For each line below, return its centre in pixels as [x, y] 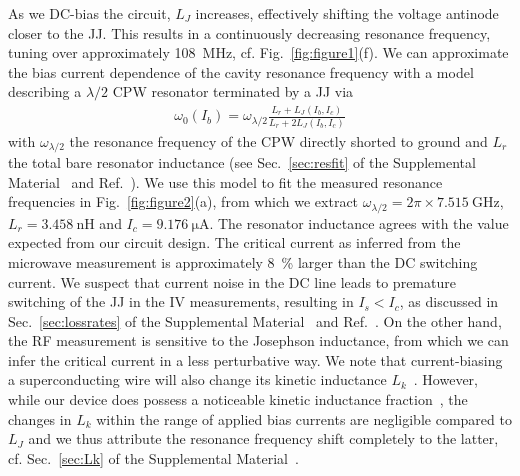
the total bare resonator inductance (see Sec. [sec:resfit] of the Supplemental [242, 162]
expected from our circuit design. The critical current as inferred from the [234, 242]
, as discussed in [449, 301]
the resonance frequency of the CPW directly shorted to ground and [278, 140]
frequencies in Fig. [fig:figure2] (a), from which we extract [183, 201]
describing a [45, 91]
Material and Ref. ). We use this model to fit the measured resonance [225, 181]
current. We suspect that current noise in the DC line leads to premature [232, 281]
